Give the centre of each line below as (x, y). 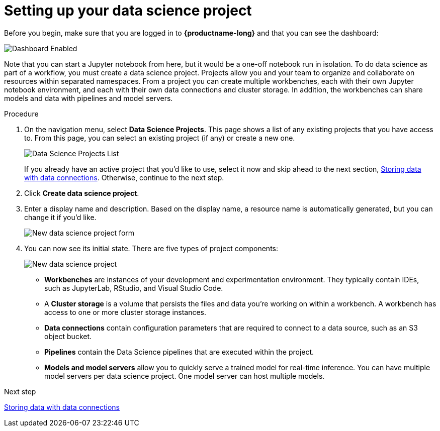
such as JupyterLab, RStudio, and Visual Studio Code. (134, 288)
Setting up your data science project (128, 11)
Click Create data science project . (82, 193)
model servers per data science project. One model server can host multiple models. (185, 376)
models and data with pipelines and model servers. (89, 98)
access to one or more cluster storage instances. (125, 312)
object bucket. (68, 336)
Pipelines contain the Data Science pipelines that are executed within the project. (179, 352)
